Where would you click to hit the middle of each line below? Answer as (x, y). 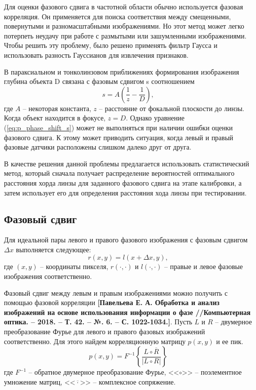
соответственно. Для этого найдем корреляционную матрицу (95, 341)
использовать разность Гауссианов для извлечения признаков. (96, 55)
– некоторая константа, (57, 108)
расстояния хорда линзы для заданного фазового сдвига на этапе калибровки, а (123, 182)
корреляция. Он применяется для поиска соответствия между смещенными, (117, 16)
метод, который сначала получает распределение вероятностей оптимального (119, 173)
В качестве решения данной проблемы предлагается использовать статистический (127, 163)
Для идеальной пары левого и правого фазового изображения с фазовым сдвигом (126, 240)
